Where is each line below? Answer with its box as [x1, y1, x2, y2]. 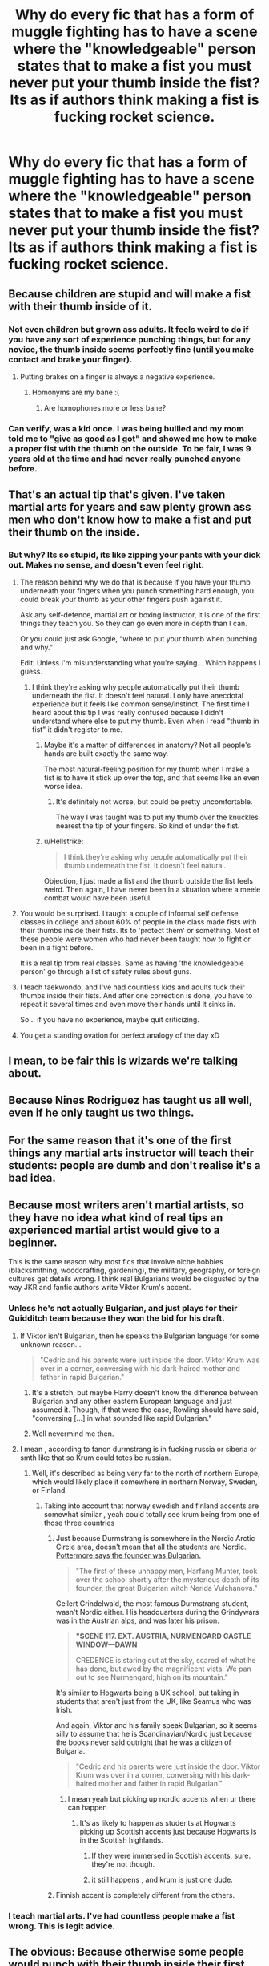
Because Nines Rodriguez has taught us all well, [8, 1094, 253, 1107]
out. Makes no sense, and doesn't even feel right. [8, 560, 204, 571]
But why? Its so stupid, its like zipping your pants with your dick [8, 549, 261, 560]
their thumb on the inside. [8, 525, 140, 539]
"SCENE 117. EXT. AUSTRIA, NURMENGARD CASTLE [75, 1631, 251, 1640]
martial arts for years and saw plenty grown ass [8, 500, 251, 514]
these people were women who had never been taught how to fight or [19, 934, 251, 944]
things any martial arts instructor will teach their [8, 1146, 255, 1159]
